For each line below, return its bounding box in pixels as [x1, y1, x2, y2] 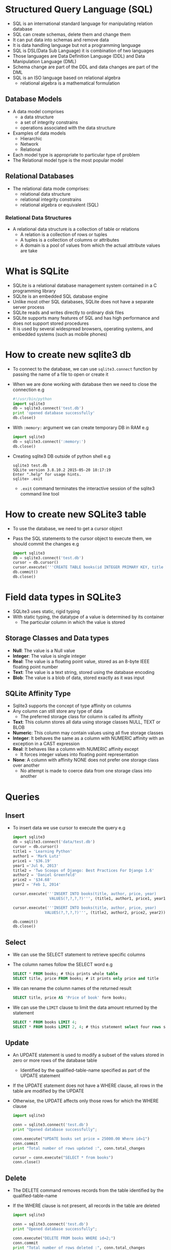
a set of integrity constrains [20, 119, 78, 125]
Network [20, 141, 39, 147]
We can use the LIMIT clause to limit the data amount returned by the [12, 1004, 158, 1010]
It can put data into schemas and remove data [12, 37, 109, 43]
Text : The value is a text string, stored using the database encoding [12, 669, 155, 675]
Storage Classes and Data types [5, 634, 109, 643]
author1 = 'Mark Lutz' [12, 853, 61, 858]
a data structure [20, 114, 54, 120]
